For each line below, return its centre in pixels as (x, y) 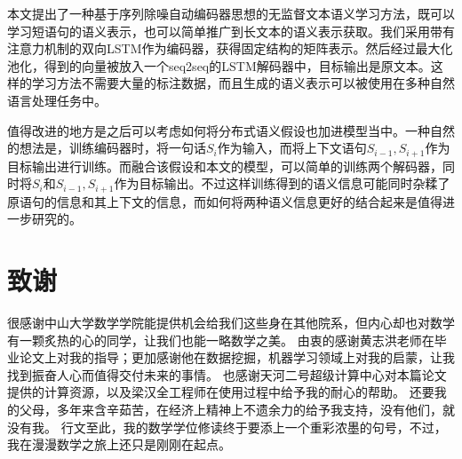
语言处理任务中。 (57, 100)
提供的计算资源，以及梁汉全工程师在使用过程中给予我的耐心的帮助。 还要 (221, 392)
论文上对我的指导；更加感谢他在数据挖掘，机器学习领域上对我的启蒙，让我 (237, 357)
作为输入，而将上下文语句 (292, 148)
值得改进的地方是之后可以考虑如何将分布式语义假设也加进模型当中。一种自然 (231, 130)
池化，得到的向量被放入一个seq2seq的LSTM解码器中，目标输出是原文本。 (219, 65)
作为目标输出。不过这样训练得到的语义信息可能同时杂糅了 (282, 183)
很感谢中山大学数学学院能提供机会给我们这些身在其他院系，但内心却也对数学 (231, 322)
